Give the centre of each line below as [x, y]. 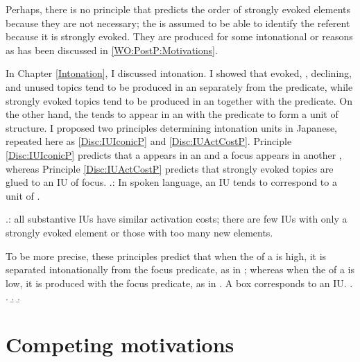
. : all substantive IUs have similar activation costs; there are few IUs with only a [177, 219]
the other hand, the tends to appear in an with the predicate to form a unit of [172, 114]
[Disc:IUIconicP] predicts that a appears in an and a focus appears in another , [174, 154]
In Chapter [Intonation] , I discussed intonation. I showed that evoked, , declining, [179, 73]
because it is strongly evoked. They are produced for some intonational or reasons [179, 36]
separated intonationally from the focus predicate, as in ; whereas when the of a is [180, 269]
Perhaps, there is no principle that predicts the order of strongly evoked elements [178, 9]
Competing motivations [120, 344]
